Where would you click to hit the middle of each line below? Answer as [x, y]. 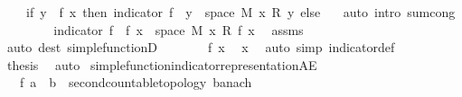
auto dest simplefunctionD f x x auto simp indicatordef [201, 47]
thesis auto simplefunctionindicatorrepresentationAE [162, 64]
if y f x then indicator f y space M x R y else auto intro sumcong [240, 12]
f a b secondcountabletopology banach [136, 82]
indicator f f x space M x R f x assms [179, 29]
